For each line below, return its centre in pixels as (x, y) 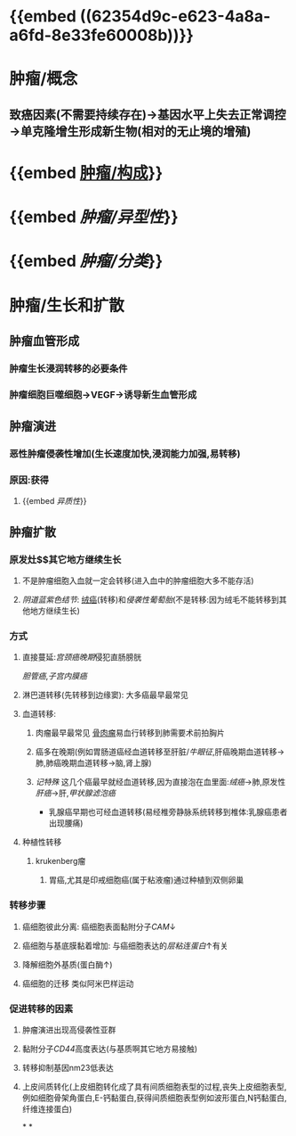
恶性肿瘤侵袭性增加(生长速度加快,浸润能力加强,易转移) (125, 454)
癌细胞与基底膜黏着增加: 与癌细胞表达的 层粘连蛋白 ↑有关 (125, 945)
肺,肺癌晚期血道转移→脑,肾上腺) (94, 763)
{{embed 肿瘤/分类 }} (86, 261)
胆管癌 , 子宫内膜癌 (54, 676)
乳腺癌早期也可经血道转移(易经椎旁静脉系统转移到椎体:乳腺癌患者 (168, 812)
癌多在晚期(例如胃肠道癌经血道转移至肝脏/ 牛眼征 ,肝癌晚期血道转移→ (160, 752)
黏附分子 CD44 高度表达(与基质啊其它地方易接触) (110, 1049)
